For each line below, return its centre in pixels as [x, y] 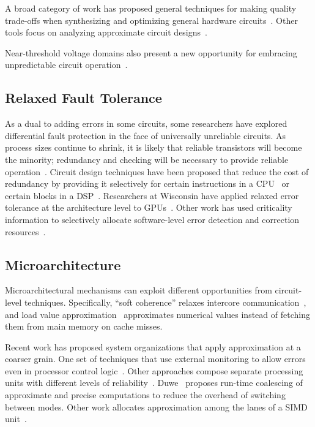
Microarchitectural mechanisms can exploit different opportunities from [139, 290]
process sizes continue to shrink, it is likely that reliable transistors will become [154, 147]
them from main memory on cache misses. [84, 326]
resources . [25, 231]
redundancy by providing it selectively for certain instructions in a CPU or [147, 183]
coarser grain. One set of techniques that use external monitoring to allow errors [155, 359]
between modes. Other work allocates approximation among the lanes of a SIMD [156, 406]
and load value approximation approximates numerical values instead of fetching [157, 314]
